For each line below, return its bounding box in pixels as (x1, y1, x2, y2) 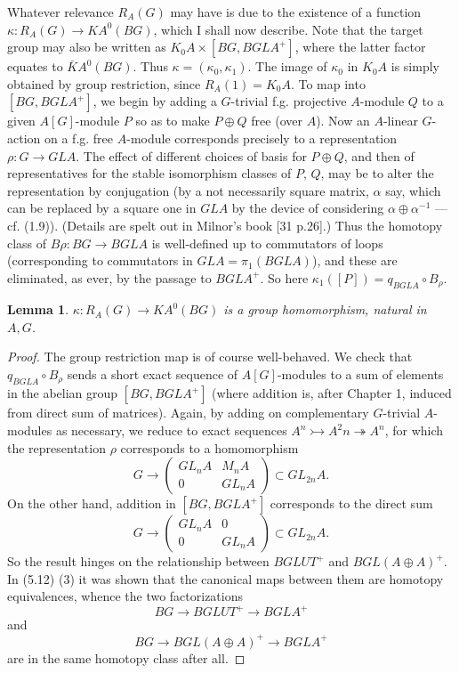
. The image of (247, 57, 327, 76)
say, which (385, 181, 441, 199)
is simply (391, 57, 439, 76)
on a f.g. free (44, 128, 114, 147)
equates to (7, 57, 63, 76)
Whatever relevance (7, 3, 114, 20)
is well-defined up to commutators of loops (151, 233, 383, 252)
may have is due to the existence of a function (170, 3, 422, 20)
